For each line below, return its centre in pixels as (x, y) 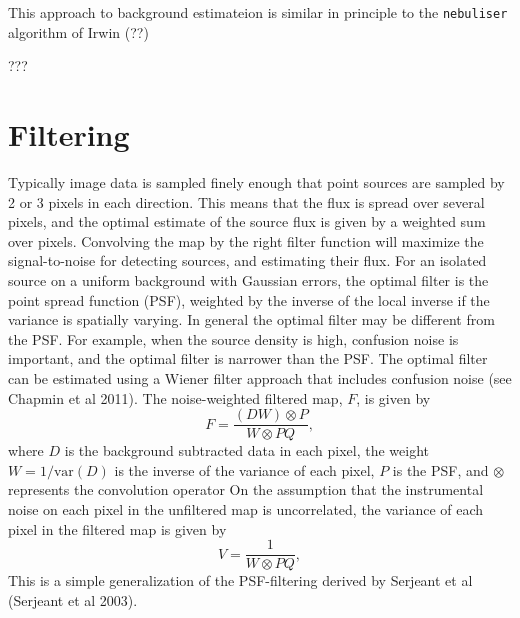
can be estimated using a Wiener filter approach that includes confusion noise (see (260, 377)
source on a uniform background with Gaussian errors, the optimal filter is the (248, 279)
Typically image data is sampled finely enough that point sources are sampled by (256, 181)
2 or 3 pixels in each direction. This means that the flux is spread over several (246, 201)
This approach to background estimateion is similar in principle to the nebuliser (258, 12)
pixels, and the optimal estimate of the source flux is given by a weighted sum (247, 221)
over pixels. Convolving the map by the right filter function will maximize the (246, 240)
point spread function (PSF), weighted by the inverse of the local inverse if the (249, 299)
